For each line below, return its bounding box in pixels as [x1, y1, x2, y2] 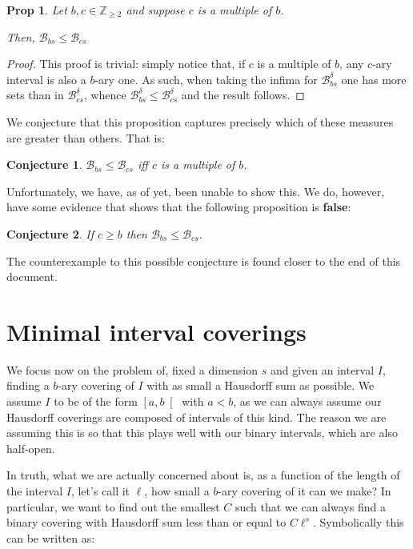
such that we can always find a [235, 498, 386, 515]
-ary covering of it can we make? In [218, 483, 391, 499]
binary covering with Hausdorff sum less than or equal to [6, 514, 287, 531]
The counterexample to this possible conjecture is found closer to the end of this [6, 252, 401, 269]
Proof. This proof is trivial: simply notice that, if [6, 55, 246, 72]
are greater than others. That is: [6, 129, 165, 146]
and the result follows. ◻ [181, 86, 305, 103]
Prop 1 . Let [6, 2, 67, 18]
